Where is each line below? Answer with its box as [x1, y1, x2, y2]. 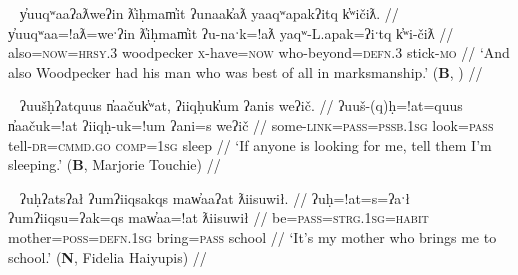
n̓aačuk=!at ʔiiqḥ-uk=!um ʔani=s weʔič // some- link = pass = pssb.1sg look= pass [8, 114, 494, 135]
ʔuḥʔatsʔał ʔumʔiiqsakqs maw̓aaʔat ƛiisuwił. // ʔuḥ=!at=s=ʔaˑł [19, 187, 410, 208]
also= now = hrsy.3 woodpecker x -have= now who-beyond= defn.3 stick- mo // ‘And [8, 42, 510, 63]
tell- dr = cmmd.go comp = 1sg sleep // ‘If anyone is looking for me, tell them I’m [8, 134, 492, 155]
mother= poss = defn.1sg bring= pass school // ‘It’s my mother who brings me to [8, 226, 497, 247]
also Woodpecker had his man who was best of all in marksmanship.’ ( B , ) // [8, 61, 483, 82]
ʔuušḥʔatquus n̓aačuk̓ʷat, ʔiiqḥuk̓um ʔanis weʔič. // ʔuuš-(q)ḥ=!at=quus [19, 95, 463, 116]
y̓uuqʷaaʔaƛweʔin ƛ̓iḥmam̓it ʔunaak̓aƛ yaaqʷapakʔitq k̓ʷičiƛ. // [19, 3, 399, 23]
